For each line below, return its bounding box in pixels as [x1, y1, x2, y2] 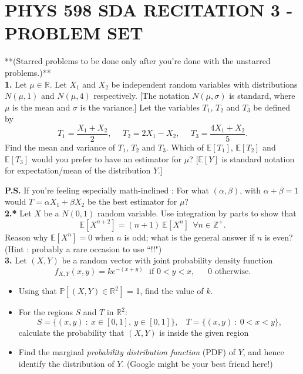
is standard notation [221, 152, 295, 165]
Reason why [5, 231, 48, 243]
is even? [264, 231, 293, 243]
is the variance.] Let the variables [80, 101, 200, 113]
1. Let [5, 78, 27, 90]
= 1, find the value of [126, 285, 204, 297]
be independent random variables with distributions [111, 78, 298, 90]
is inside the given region [159, 326, 249, 338]
